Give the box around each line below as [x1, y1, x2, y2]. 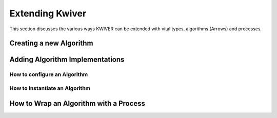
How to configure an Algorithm [9, 71, 88, 78]
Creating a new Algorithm [9, 39, 93, 48]
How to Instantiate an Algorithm [9, 85, 91, 92]
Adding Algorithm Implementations [9, 55, 125, 64]
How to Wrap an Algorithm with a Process [9, 99, 146, 108]
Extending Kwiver [9, 8, 87, 19]
